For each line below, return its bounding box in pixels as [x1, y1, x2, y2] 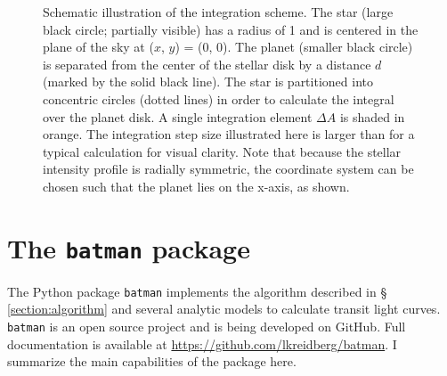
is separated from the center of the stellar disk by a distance [43, 54, 371, 73]
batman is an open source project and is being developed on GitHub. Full [7, 317, 406, 336]
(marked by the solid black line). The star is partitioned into [43, 72, 373, 91]
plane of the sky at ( [43, 37, 154, 56]
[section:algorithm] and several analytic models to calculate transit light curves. [7, 299, 441, 318]
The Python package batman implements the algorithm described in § [7, 282, 387, 300]
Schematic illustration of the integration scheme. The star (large [43, 3, 394, 20]
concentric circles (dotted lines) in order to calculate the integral [43, 89, 394, 108]
